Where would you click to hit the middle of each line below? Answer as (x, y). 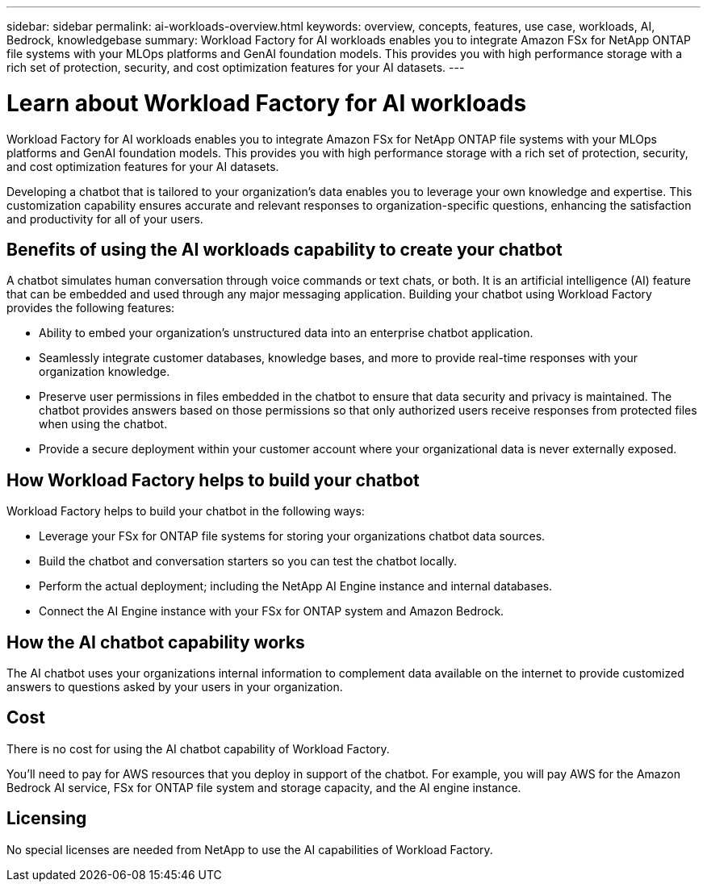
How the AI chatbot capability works (156, 642)
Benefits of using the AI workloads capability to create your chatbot (284, 249)
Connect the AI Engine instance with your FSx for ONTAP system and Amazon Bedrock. (272, 611)
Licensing (47, 819)
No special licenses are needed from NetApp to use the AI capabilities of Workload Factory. (250, 849)
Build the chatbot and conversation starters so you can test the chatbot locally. (248, 561)
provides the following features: (91, 308)
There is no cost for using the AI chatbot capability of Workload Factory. (198, 748)
